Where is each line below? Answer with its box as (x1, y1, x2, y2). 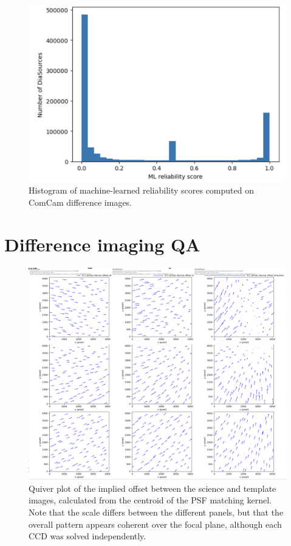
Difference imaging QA (4, 231, 200, 256)
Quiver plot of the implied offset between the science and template (29, 481, 276, 494)
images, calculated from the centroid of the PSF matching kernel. (29, 494, 272, 506)
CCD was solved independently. (29, 530, 146, 542)
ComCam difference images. (29, 195, 132, 208)
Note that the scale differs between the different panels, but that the (29, 506, 284, 518)
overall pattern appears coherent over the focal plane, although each (29, 517, 282, 530)
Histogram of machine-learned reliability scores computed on (29, 184, 254, 197)
